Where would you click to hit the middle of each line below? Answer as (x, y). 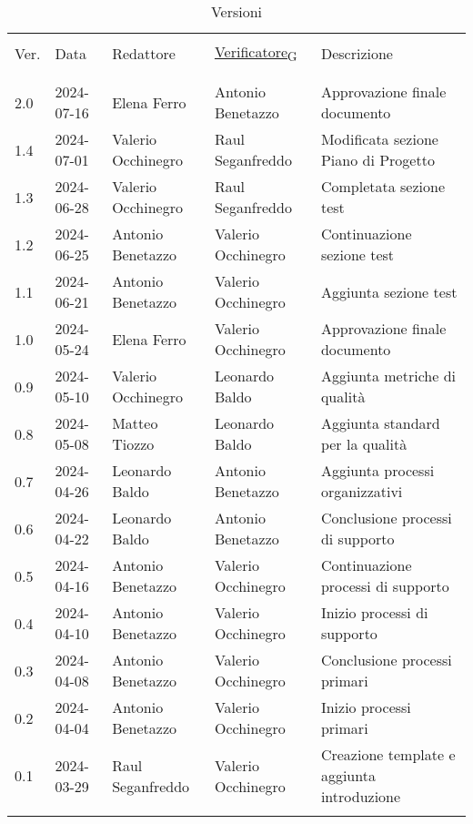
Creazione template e (388, 755)
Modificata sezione (379, 139)
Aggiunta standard (380, 423)
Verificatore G (256, 53)
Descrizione (357, 53)
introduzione (361, 797)
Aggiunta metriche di (388, 376)
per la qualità (364, 444)
